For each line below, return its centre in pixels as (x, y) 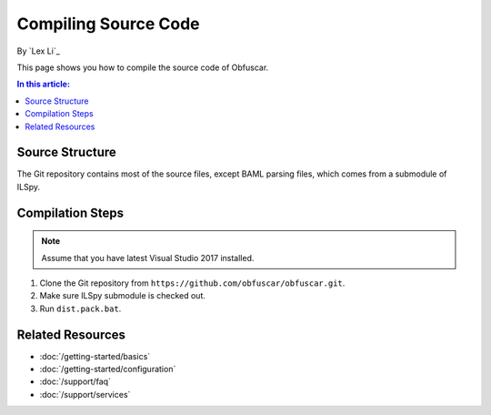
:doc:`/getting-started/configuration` (108, 369)
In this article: (43, 84)
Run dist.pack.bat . (80, 309)
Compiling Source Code (108, 24)
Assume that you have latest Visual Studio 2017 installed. (148, 258)
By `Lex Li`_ (39, 51)
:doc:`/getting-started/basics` (95, 356)
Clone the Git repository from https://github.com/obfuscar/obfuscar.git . (192, 283)
